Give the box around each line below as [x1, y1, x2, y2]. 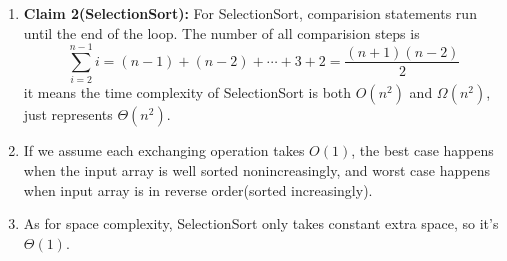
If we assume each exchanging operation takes [23, 140, 305, 161]
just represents [23, 104, 113, 125]
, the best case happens [351, 140, 494, 161]
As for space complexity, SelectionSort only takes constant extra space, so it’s [23, 213, 499, 234]
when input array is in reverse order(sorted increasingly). [23, 179, 373, 200]
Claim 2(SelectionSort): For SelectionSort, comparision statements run [23, 3, 477, 23]
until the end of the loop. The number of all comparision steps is [23, 22, 420, 43]
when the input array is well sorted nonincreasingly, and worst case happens [23, 159, 490, 180]
